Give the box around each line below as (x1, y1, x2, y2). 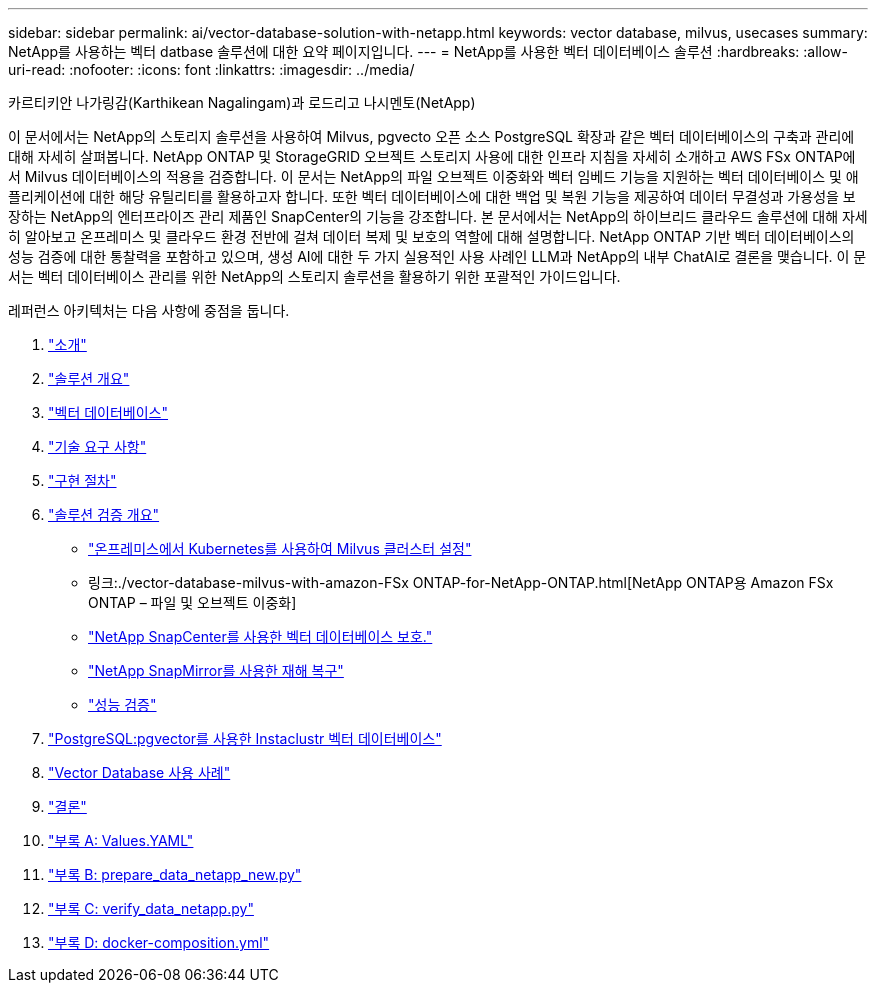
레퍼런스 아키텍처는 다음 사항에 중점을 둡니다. (8, 302, 290, 319)
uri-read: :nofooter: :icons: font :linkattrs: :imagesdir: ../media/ (8, 61, 415, 78)
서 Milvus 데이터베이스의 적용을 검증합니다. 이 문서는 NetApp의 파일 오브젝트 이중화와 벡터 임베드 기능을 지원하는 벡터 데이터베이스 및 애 (8, 168, 859, 185)
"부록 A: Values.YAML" (48, 832, 194, 849)
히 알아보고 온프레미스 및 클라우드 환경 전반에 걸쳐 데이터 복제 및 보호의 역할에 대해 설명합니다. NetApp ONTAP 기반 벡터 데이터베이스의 (8, 228, 855, 245)
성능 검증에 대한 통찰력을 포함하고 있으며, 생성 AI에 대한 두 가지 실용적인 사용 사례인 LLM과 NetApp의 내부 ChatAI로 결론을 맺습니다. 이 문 (8, 248, 867, 265)
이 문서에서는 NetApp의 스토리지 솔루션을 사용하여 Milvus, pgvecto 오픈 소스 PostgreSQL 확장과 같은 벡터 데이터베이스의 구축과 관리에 (8, 128, 855, 145)
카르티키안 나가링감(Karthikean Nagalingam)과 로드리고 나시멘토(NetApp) (8, 94, 476, 111)
